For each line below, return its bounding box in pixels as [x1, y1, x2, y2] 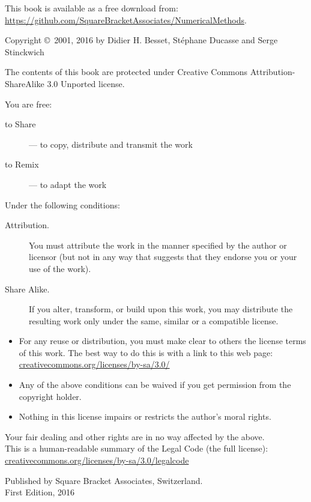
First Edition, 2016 [5, 486, 75, 498]
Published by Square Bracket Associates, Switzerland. [5, 474, 203, 486]
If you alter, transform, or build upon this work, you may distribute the [29, 303, 293, 315]
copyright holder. [19, 390, 82, 402]
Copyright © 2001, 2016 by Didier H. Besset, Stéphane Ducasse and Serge [5, 34, 278, 46]
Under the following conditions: [5, 198, 120, 211]
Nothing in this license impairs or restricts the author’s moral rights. [19, 410, 271, 423]
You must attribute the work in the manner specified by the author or [29, 238, 287, 251]
